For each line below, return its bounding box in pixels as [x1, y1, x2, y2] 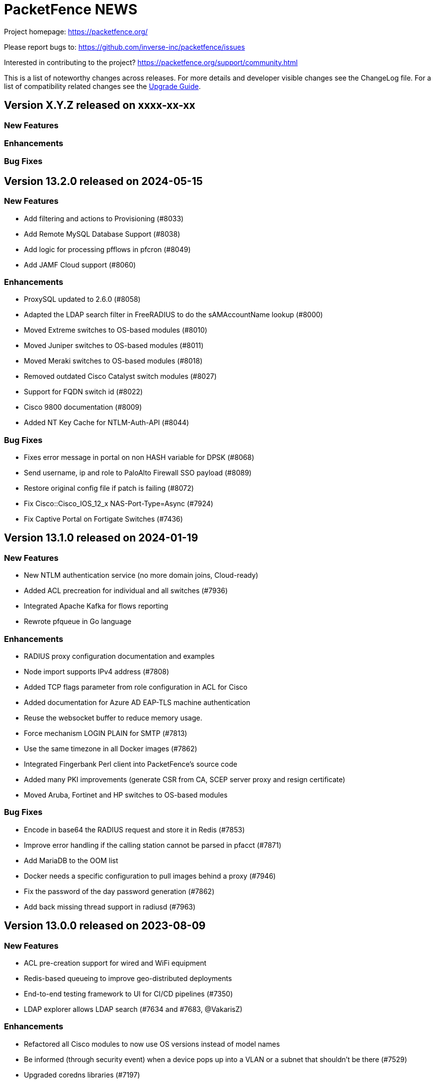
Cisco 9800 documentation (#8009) [24, 403, 142, 412]
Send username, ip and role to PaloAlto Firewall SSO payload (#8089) [24, 468, 252, 477]
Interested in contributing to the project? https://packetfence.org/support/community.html [4, 58, 298, 67]
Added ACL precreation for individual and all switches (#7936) [24, 586, 228, 595]
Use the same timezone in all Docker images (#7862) [24, 744, 197, 753]
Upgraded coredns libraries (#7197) [24, 1070, 140, 1079]
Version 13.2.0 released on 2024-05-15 [4, 175, 203, 187]
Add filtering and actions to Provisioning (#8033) [24, 214, 184, 223]
